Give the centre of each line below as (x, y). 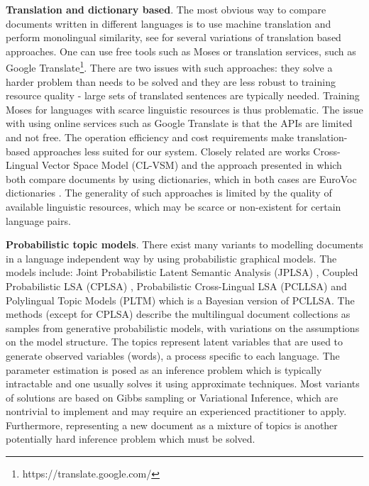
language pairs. (38, 220)
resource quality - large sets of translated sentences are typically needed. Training (183, 95)
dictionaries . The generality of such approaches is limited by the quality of (169, 193)
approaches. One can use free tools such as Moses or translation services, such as (181, 51)
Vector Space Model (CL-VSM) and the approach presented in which (192, 165)
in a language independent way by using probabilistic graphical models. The (171, 258)
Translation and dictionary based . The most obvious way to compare (166, 9)
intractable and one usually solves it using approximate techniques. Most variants (183, 383)
